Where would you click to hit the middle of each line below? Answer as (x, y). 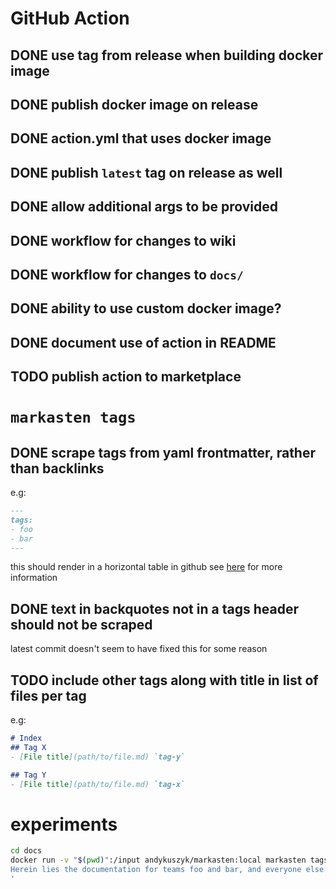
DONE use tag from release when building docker (167, 55)
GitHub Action (70, 18)
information (34, 578)
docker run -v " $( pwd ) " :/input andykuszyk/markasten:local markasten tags (169, 860)
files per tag (48, 695)
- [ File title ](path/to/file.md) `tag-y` (98, 757)
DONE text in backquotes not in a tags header (154, 608)
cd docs (26, 851)
